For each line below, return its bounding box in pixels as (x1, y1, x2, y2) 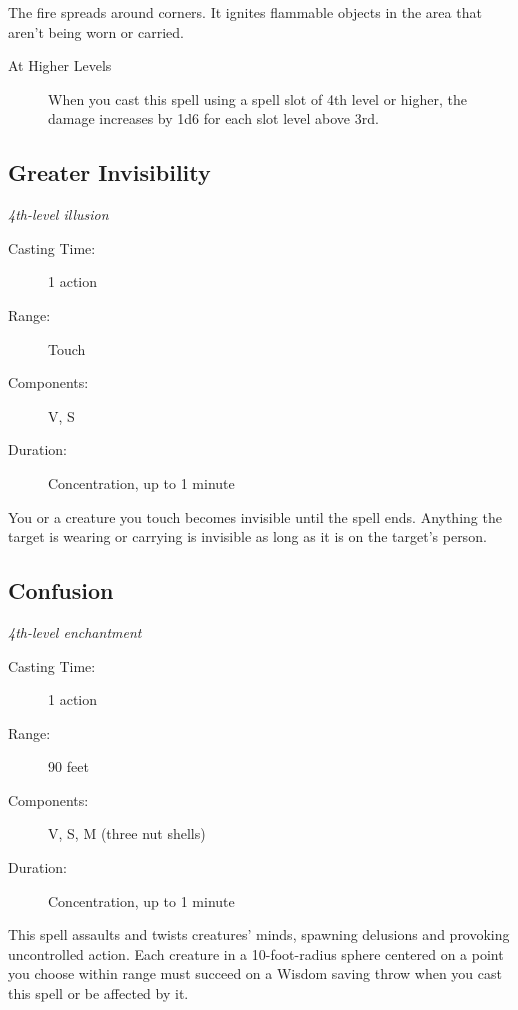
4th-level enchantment (8, 621, 142, 642)
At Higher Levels (8, 55, 112, 76)
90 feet (48, 756, 89, 777)
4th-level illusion (8, 204, 109, 225)
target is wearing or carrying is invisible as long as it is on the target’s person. (8, 526, 487, 547)
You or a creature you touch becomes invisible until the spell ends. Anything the (8, 506, 502, 527)
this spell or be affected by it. (8, 983, 189, 1004)
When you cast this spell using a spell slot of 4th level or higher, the (48, 88, 467, 109)
